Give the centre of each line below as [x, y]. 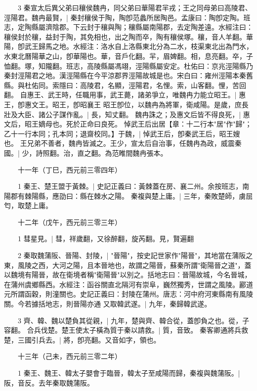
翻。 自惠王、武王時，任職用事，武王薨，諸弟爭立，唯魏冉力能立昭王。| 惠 [125, 95]
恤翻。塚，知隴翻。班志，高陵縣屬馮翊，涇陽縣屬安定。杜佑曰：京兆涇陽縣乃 [128, 65]
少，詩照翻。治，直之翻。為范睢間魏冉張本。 [95, 152]
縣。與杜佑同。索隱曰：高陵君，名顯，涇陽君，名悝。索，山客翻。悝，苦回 [125, 85]
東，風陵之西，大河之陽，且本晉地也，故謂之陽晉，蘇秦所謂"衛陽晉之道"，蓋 [128, 265]
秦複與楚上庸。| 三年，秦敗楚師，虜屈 [192, 195]
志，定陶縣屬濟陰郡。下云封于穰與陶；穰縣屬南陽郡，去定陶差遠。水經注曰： [128, 27]
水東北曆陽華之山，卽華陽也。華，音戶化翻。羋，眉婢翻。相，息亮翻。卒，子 [128, 56]
